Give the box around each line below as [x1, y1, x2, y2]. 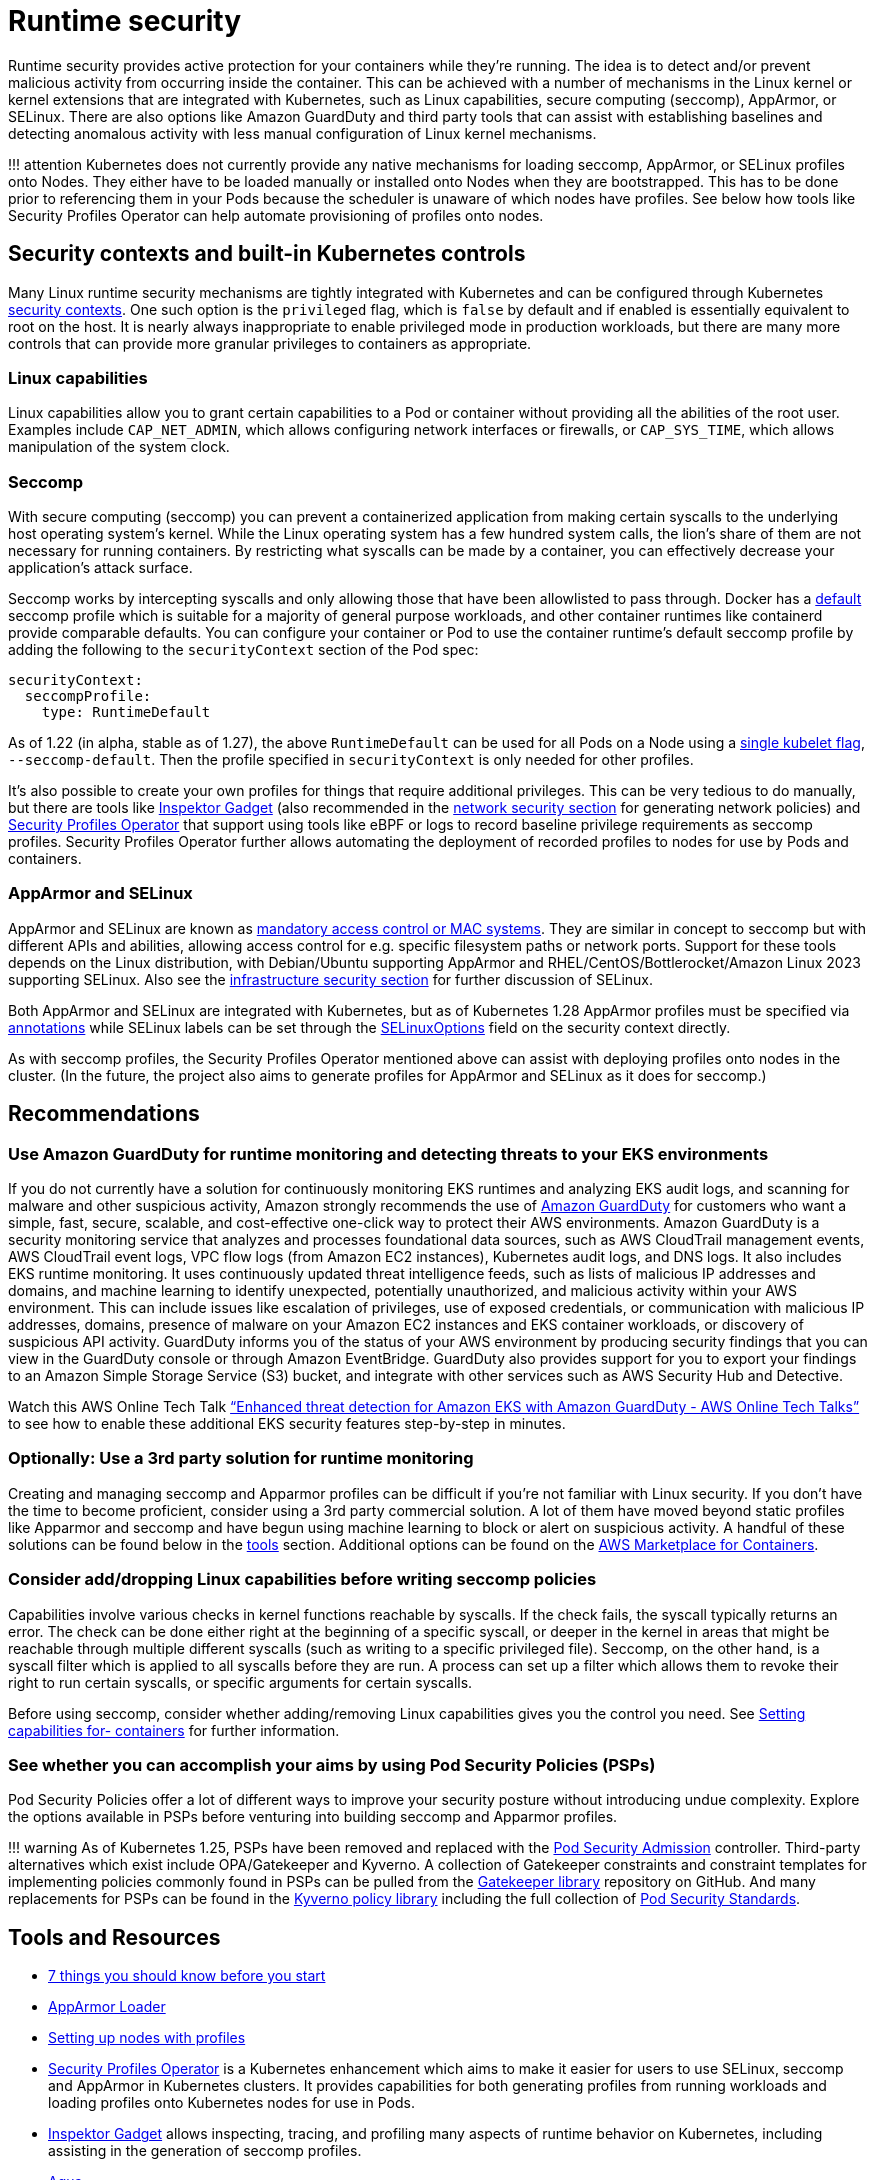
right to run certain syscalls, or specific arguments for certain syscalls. [8, 1673, 473, 1691]
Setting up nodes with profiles [48, 2029, 246, 2047]
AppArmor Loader [48, 1998, 166, 2016]
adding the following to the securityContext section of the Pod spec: [8, 641, 479, 659]
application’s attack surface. [8, 559, 193, 577]
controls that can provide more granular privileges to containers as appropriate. [8, 334, 532, 352]
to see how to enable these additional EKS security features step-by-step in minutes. [8, 1415, 566, 1433]
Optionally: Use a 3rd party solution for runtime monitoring [8, 1448, 474, 1469]
